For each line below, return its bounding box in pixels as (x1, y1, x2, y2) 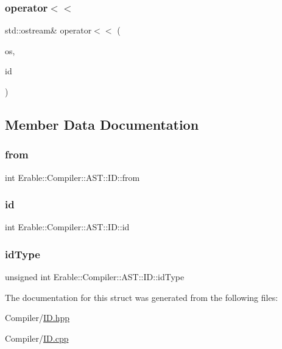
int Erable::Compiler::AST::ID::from (5, 171, 140, 183)
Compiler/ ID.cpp (5, 332, 69, 344)
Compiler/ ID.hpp (5, 311, 70, 324)
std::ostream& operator (5, 24, 92, 37)
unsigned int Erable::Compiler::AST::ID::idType (5, 270, 185, 283)
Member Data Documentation (5, 115, 199, 133)
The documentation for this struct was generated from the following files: (5, 291, 278, 303)
